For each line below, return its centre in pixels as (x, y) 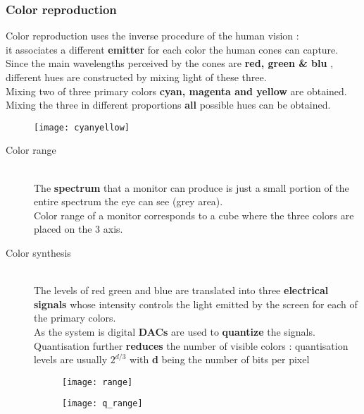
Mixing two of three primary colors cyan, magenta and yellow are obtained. (176, 91)
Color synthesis (38, 252)
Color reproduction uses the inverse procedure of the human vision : (152, 36)
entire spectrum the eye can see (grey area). (128, 201)
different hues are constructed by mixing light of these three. (136, 77)
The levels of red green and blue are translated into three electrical (181, 290)
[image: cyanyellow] (82, 127)
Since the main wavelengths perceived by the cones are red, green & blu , (170, 63)
